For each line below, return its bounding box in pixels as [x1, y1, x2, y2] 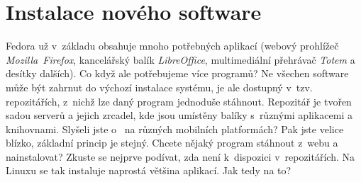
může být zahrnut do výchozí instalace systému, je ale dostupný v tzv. [6, 79, 313, 94]
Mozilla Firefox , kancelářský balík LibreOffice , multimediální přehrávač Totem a [6, 52, 355, 67]
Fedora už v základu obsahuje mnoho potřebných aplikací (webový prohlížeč [6, 38, 339, 53]
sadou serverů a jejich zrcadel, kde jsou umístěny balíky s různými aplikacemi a [6, 108, 352, 123]
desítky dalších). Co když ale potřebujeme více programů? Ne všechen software [6, 66, 349, 81]
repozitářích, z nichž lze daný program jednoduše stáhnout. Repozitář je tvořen [6, 93, 352, 108]
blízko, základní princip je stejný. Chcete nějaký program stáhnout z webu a [6, 135, 338, 150]
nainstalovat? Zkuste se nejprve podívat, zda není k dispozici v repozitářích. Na [6, 149, 355, 164]
